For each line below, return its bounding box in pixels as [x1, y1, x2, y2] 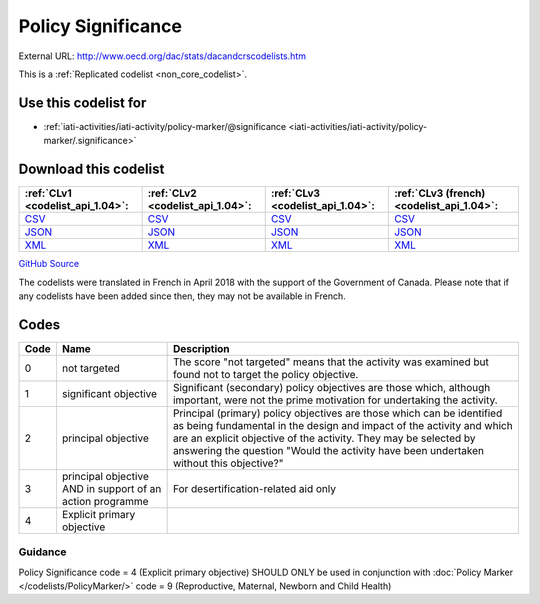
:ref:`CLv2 [147, 186, 197, 200]
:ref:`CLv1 [24, 186, 72, 200]
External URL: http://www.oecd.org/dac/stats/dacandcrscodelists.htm [18, 50, 307, 62]
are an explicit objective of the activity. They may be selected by [172, 431, 476, 445]
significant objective [61, 386, 158, 400]
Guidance [18, 545, 67, 559]
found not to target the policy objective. [172, 367, 359, 381]
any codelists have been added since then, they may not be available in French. [18, 290, 347, 302]
